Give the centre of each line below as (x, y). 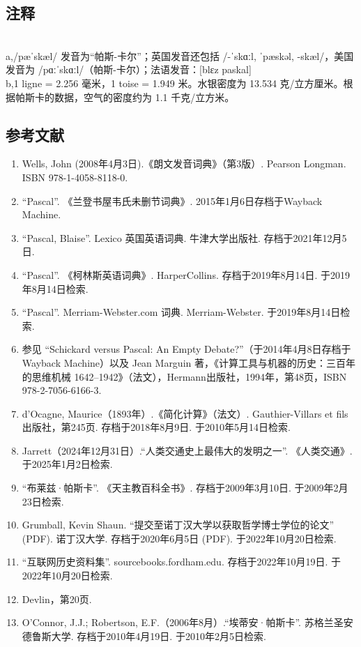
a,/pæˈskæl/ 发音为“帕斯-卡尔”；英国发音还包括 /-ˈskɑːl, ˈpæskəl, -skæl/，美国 (180, 55)
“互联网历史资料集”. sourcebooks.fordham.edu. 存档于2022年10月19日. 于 (181, 562)
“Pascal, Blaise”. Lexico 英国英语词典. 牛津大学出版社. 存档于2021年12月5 (184, 237)
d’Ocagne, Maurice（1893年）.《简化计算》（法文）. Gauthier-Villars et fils (185, 413)
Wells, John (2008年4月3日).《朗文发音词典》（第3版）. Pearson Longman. (184, 163)
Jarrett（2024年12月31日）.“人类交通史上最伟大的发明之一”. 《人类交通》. (187, 450)
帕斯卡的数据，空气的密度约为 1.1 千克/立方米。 (125, 97)
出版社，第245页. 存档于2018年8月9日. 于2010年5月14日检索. (156, 427)
